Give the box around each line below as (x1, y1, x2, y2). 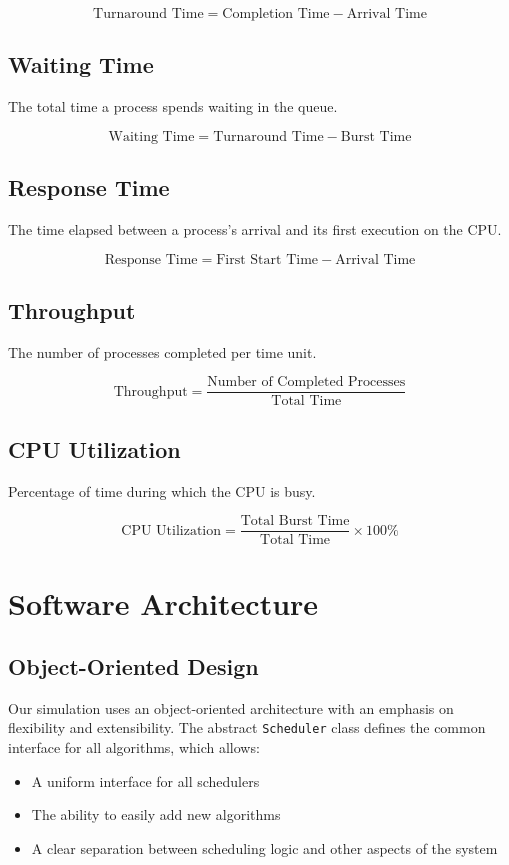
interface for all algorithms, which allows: (8, 737, 260, 758)
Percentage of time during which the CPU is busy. (8, 480, 316, 501)
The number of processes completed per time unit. (8, 341, 317, 362)
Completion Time (222, 7, 330, 21)
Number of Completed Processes (207, 375, 406, 390)
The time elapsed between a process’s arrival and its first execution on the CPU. (8, 219, 502, 239)
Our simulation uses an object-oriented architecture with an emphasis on (8, 697, 454, 718)
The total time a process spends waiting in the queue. (8, 96, 338, 117)
